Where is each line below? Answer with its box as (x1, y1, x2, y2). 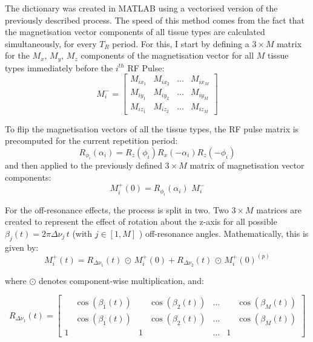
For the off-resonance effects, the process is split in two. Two (5, 203, 229, 216)
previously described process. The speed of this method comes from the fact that (5, 13, 305, 26)
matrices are (256, 203, 302, 216)
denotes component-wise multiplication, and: (39, 274, 204, 286)
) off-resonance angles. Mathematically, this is (139, 227, 309, 239)
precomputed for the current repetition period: (5, 134, 178, 147)
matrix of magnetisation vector (189, 159, 305, 172)
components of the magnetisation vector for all (81, 49, 254, 62)
